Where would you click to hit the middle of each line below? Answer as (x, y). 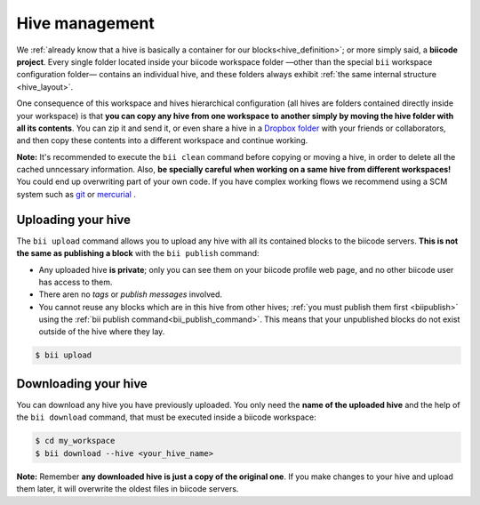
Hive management (85, 23)
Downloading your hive (82, 384)
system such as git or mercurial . (76, 194)
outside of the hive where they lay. (102, 332)
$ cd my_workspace (75, 441)
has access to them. (76, 282)
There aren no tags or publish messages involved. (130, 294)
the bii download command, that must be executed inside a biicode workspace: (167, 417)
